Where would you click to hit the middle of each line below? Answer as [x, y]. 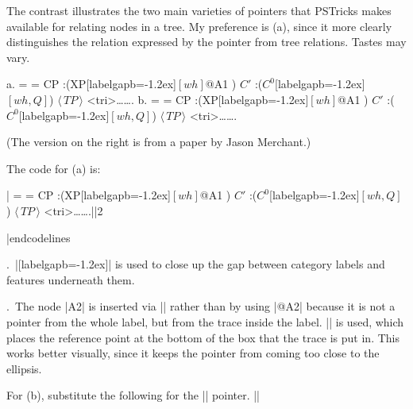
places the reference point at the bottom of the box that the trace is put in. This [203, 337]
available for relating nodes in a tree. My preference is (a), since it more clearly [199, 26]
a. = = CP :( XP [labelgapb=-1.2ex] [91, 84]
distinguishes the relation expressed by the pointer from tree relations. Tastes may [206, 42]
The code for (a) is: [54, 168]
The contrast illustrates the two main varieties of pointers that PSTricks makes [199, 10]
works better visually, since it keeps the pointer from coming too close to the [193, 353]
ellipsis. [24, 368]
